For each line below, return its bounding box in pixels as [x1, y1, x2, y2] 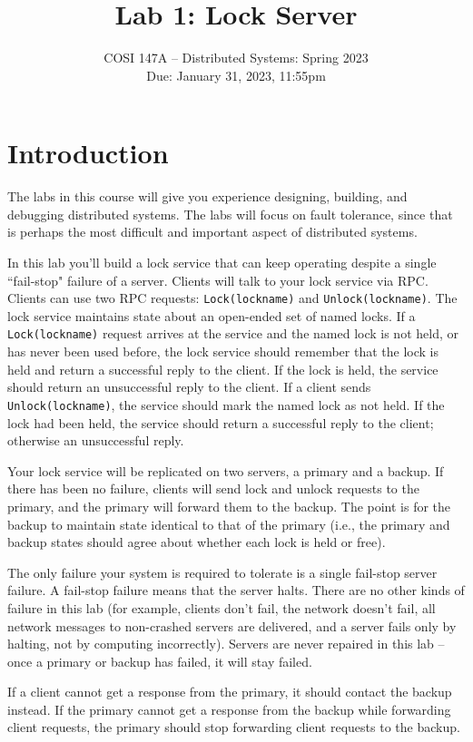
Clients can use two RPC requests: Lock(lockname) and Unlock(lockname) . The [7, 288, 458, 308]
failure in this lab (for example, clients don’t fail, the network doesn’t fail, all [7, 598, 436, 617]
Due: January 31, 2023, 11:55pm [146, 65, 326, 84]
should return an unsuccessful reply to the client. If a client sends [7, 377, 371, 396]
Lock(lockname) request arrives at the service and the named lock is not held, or [7, 324, 458, 343]
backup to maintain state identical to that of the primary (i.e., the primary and [7, 514, 450, 533]
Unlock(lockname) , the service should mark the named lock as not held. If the [7, 395, 445, 414]
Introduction [7, 134, 169, 171]
